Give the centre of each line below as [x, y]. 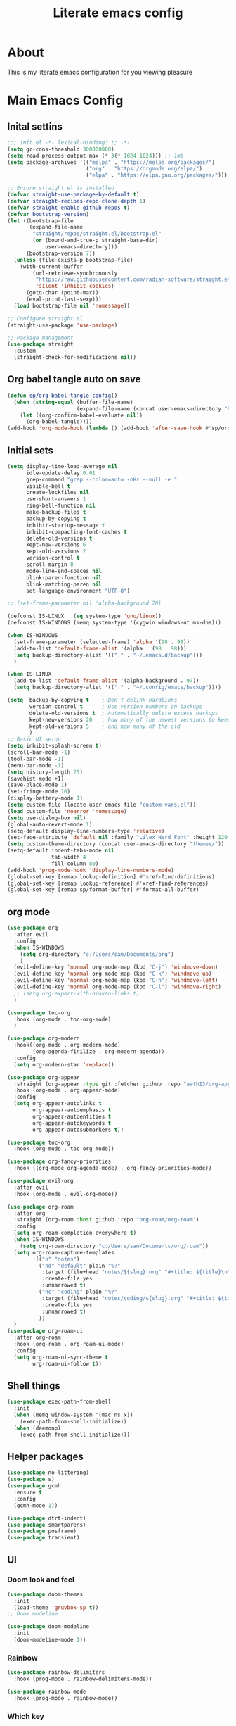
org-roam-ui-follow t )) [67, 1363]
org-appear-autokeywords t [72, 1123]
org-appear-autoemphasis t [72, 1110]
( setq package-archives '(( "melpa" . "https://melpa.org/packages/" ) [111, 162]
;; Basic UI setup [34, 739]
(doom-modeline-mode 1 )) [50, 1640]
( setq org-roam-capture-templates [64, 1252]
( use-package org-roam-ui [45, 1331]
